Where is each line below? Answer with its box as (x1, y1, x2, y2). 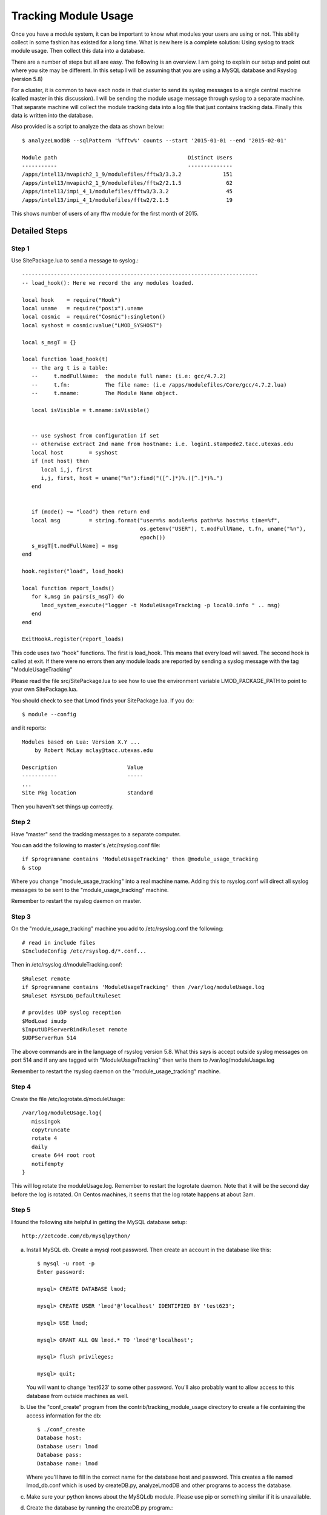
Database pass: (37, 1451, 82, 1459)
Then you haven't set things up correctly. (11, 803, 114, 810)
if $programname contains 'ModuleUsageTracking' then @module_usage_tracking (22, 856, 259, 863)
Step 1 (11, 244, 30, 253)
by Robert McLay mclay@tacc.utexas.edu (34, 747, 153, 754)
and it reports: (11, 724, 47, 731)
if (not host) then (31, 458, 90, 465)
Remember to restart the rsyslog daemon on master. (11, 897, 142, 905)
